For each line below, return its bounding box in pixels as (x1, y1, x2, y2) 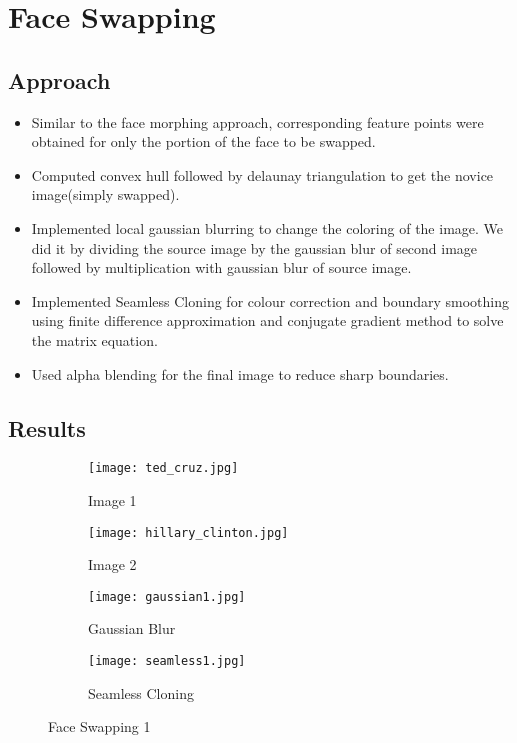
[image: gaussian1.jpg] (88, 589, 246, 604)
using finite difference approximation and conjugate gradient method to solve (31, 310, 504, 331)
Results (8, 412, 86, 443)
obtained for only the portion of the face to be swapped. (31, 131, 376, 152)
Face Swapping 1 (48, 716, 151, 737)
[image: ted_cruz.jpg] (88, 461, 239, 476)
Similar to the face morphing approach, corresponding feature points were (31, 111, 484, 132)
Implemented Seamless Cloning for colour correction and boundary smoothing (31, 290, 510, 311)
